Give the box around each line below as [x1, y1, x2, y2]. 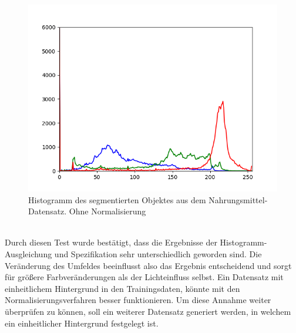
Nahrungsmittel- [208, 193, 268, 206]
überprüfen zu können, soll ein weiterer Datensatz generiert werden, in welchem [5, 305, 291, 317]
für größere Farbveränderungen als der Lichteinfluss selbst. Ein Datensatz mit [5, 271, 284, 283]
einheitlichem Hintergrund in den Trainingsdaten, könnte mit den [5, 282, 240, 294]
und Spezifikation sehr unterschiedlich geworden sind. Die [54, 247, 262, 260]
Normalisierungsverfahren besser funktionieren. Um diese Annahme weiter [5, 294, 271, 306]
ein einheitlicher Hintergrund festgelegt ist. [5, 317, 159, 329]
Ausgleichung [5, 247, 52, 260]
